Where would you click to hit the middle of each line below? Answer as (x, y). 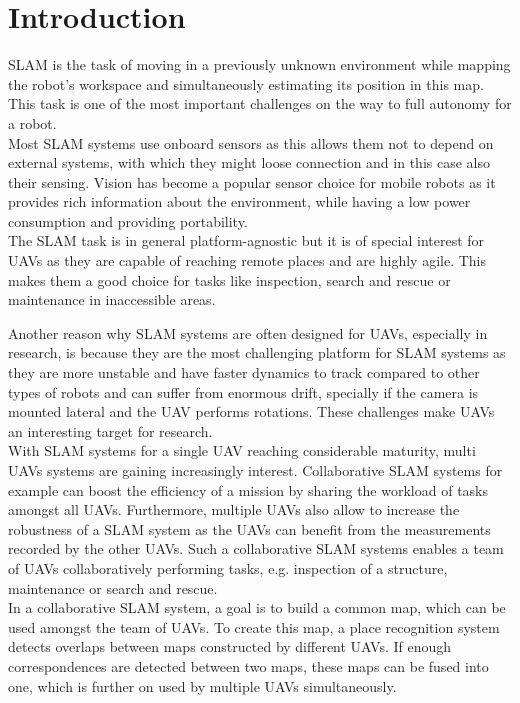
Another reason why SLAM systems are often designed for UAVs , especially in (248, 332)
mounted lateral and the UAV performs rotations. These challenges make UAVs (251, 411)
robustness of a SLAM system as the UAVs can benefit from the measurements (249, 528)
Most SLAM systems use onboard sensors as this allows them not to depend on (251, 142)
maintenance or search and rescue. (113, 587)
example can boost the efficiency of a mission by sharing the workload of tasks (248, 489)
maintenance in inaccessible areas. (112, 299)
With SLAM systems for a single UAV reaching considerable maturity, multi (242, 450)
